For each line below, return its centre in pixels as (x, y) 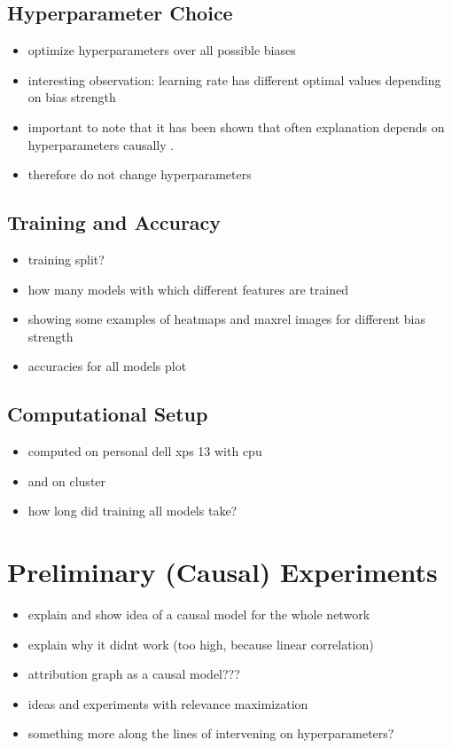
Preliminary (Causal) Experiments (222, 572)
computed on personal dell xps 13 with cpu (145, 451)
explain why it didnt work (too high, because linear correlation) (201, 644)
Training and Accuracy (114, 222)
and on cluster (67, 480)
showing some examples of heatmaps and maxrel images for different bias (226, 319)
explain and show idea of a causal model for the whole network (199, 614)
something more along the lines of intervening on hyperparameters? (211, 733)
